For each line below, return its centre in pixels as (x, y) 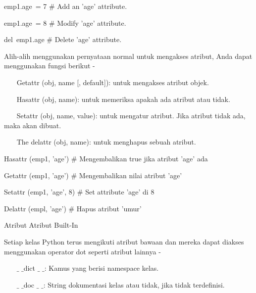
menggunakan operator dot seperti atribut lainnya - (82, 251)
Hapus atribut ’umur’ (109, 208)
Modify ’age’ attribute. (92, 23)
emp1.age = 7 (26, 6)
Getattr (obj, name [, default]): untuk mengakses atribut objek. (113, 82)
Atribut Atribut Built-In (41, 225)
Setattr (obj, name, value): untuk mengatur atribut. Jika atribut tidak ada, (131, 116)
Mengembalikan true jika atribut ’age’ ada (144, 158)
